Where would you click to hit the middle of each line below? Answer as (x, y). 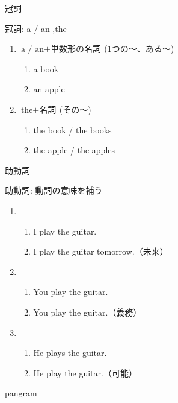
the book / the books (72, 129)
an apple (49, 89)
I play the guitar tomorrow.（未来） (101, 251)
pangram (21, 393)
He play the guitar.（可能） (85, 373)
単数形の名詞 (75, 50)
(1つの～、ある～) (139, 49)
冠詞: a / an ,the (36, 28)
